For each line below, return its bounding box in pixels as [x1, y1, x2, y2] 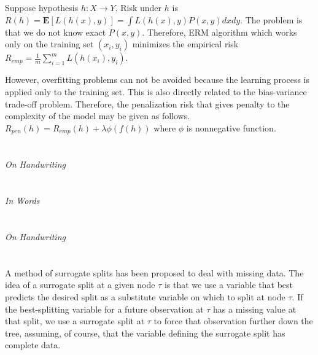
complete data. [5, 338, 61, 351]
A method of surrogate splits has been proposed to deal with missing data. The [5, 266, 304, 279]
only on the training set [5, 37, 94, 50]
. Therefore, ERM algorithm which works [142, 25, 297, 38]
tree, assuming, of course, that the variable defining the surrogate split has [5, 326, 285, 339]
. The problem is [240, 13, 303, 26]
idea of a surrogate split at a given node [5, 278, 155, 291]
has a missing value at [213, 302, 297, 315]
